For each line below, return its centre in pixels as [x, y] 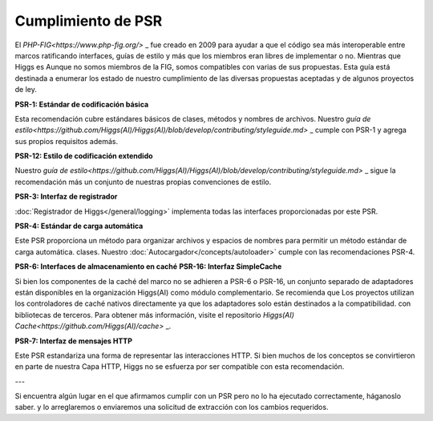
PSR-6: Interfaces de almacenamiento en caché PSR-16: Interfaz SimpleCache [148, 267]
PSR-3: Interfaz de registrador [66, 197]
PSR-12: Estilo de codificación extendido [84, 156]
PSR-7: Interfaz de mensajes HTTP [73, 341]
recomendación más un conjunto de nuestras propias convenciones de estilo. [143, 182]
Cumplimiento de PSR [89, 21]
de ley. [26, 90]
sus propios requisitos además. [67, 141]
